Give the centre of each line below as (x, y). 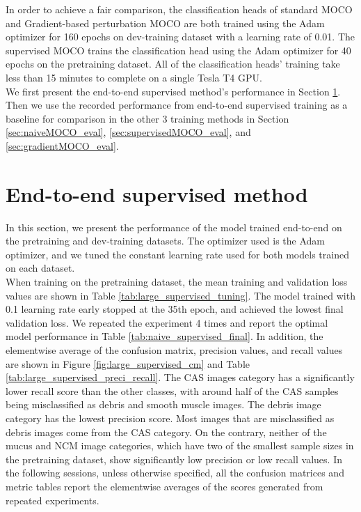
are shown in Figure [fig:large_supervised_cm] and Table (128, 363)
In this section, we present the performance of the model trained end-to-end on (174, 227)
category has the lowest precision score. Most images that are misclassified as (170, 418)
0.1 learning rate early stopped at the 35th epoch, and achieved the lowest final (175, 309)
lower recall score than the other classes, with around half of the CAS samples (172, 390)
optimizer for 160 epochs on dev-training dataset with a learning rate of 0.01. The (180, 37)
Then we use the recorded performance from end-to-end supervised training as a (177, 105)
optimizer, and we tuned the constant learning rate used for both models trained (177, 254)
